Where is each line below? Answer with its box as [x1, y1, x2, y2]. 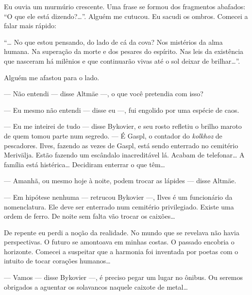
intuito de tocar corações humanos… [4, 256, 111, 266]
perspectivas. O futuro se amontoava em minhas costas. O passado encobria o [4, 237, 235, 247]
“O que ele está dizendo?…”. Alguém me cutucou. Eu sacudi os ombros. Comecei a [4, 11, 248, 21]
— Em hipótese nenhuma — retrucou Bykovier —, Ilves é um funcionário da [4, 191, 233, 202]
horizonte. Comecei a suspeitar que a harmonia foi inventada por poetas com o [4, 246, 238, 256]
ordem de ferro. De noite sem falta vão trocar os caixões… [4, 211, 175, 221]
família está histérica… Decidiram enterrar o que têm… [4, 159, 165, 169]
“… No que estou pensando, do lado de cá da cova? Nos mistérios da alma [4, 36, 223, 47]
